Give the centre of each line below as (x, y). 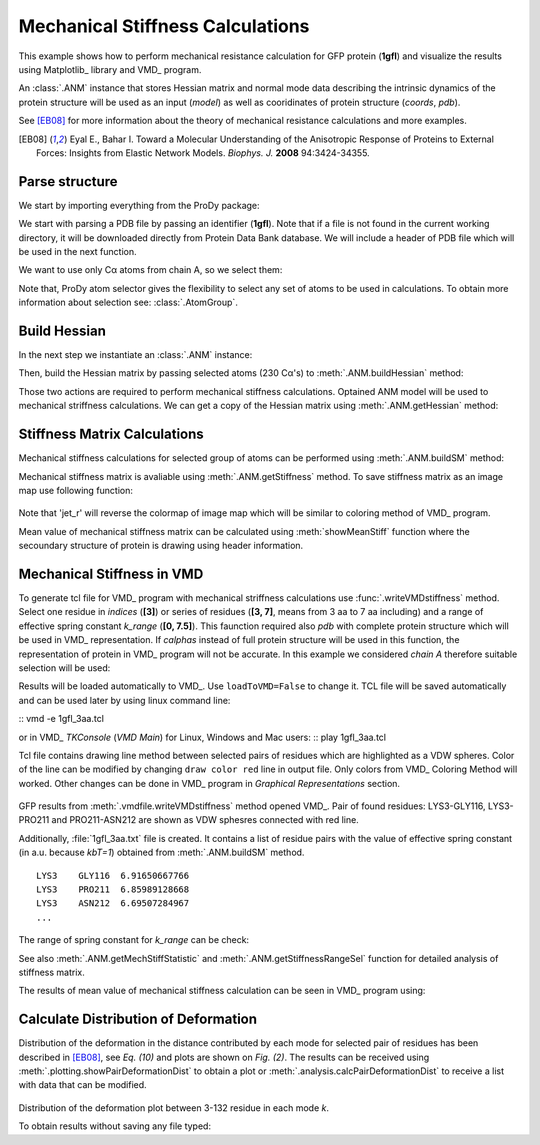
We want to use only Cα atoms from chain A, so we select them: (150, 270)
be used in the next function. (77, 251)
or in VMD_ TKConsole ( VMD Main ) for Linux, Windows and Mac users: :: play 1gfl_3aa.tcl (202, 737)
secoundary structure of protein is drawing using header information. (161, 546)
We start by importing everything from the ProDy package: (139, 205)
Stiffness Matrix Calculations (111, 434)
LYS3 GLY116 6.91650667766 (113, 875)
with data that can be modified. (82, 1085)
